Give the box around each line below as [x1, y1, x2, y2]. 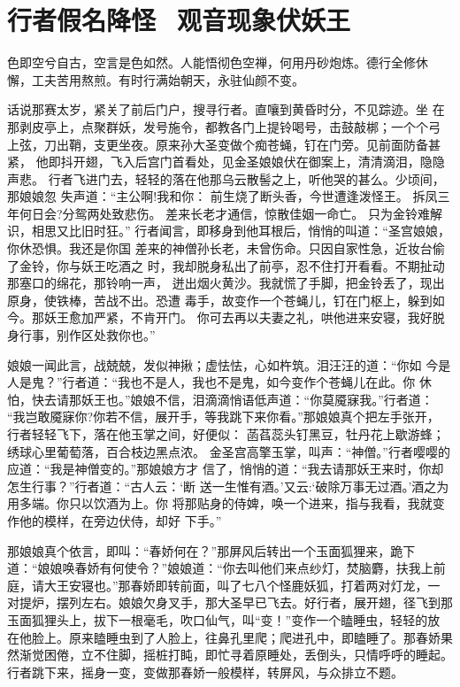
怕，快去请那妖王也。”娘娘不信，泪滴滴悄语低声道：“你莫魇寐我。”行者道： [7, 390, 433, 408]
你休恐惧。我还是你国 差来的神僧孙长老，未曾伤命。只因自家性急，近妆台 [7, 239, 433, 258]
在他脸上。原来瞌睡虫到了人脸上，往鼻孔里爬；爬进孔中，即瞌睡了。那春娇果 [7, 628, 453, 646]
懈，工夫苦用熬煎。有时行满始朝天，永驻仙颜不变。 [7, 70, 304, 89]
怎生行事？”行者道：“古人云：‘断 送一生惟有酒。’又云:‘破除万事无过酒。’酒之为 [7, 476, 449, 495]
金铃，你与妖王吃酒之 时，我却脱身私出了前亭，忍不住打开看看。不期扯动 [19, 256, 445, 274]
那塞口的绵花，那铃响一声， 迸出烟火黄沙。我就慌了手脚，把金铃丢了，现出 [7, 274, 445, 292]
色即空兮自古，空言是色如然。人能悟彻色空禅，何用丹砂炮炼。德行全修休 [7, 53, 428, 72]
